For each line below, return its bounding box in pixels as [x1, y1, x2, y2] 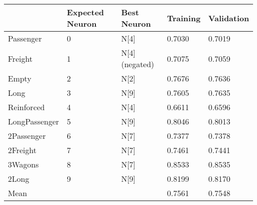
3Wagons [8, 159, 39, 170]
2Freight [8, 144, 37, 156]
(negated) [121, 58, 154, 70]
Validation [208, 12, 249, 24]
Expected [67, 6, 104, 18]
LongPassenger [8, 116, 59, 127]
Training [167, 12, 201, 24]
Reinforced [8, 101, 45, 113]
